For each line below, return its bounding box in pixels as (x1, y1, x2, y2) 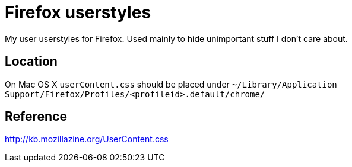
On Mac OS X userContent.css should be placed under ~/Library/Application (5, 79, 337, 89)
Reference (5, 109, 67, 124)
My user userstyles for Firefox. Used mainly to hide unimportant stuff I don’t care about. (5, 33, 348, 44)
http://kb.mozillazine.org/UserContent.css (5, 134, 169, 144)
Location (5, 54, 58, 69)
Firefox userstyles (5, 2, 151, 23)
